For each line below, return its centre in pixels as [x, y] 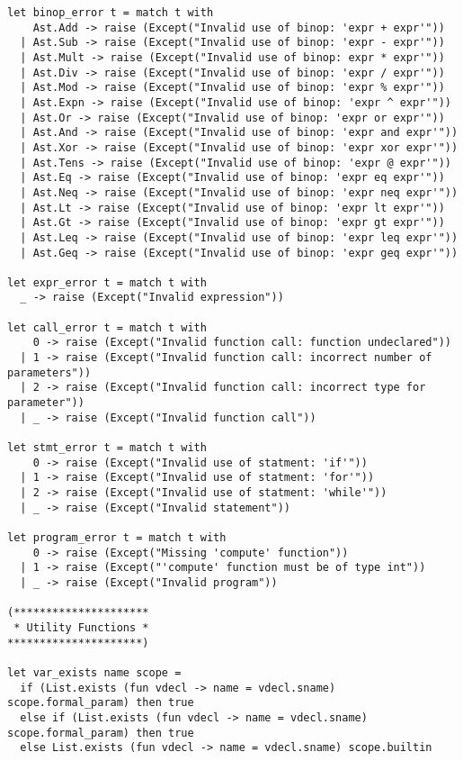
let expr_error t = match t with [107, 282]
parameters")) [49, 372]
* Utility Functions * [81, 627]
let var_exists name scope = [94, 672]
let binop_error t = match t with [111, 13]
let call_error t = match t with [107, 327]
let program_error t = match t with [117, 537]
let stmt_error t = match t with [107, 448]
